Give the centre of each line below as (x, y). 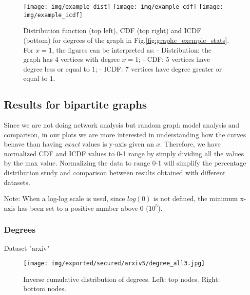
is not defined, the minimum (195, 198)
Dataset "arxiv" (27, 248)
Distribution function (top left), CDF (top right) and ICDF (112, 30)
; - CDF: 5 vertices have (174, 59)
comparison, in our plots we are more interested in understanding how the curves (125, 134)
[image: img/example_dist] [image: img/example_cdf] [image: (124, 7)
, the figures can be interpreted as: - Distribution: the (132, 49)
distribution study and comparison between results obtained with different (115, 173)
